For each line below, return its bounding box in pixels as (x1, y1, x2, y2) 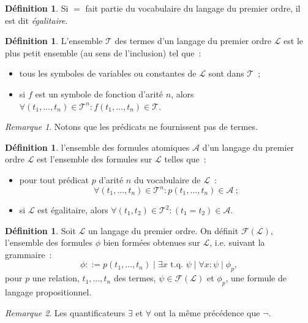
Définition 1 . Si (5, 2, 69, 14)
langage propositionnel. (5, 286, 92, 298)
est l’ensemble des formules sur (37, 153, 152, 165)
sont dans (208, 67, 244, 80)
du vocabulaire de (133, 173, 201, 186)
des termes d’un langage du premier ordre (115, 34, 271, 47)
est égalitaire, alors (37, 203, 108, 216)
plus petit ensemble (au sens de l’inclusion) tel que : (5, 46, 201, 59)
